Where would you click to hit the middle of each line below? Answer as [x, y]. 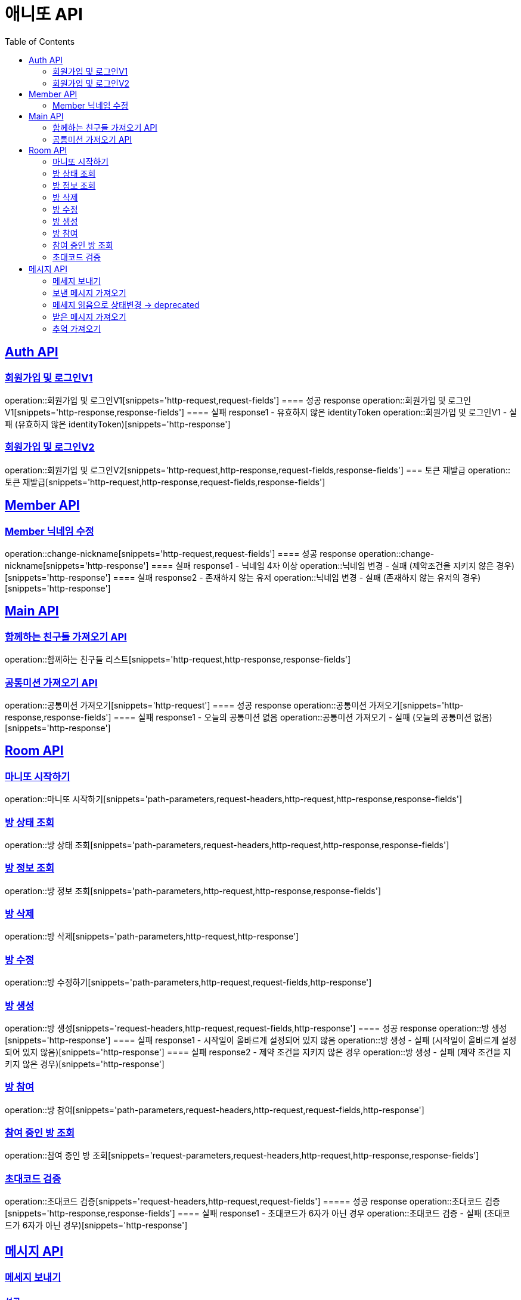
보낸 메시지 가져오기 [89, 292]
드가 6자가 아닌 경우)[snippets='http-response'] [96, 1225]
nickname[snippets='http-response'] [77, 565]
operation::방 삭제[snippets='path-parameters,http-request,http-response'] [152, 937]
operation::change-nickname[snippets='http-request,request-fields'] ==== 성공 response [181, 553]
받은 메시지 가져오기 [89, 316]
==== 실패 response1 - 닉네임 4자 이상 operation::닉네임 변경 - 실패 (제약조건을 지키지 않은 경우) [333, 565]
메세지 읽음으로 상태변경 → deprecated [126, 304]
